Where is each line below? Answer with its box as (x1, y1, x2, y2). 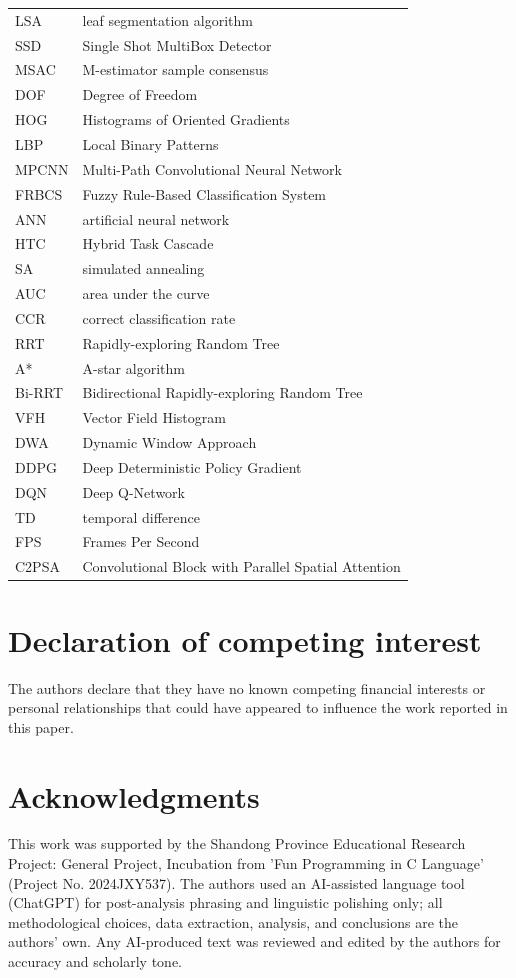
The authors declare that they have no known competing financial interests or (8, 677, 486, 698)
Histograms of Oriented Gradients (82, 109, 290, 130)
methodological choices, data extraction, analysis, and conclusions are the (8, 911, 459, 932)
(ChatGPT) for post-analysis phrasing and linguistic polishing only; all (8, 892, 443, 913)
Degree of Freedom (82, 84, 198, 105)
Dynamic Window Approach (82, 432, 257, 453)
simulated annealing (82, 258, 205, 279)
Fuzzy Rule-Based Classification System (82, 183, 327, 204)
